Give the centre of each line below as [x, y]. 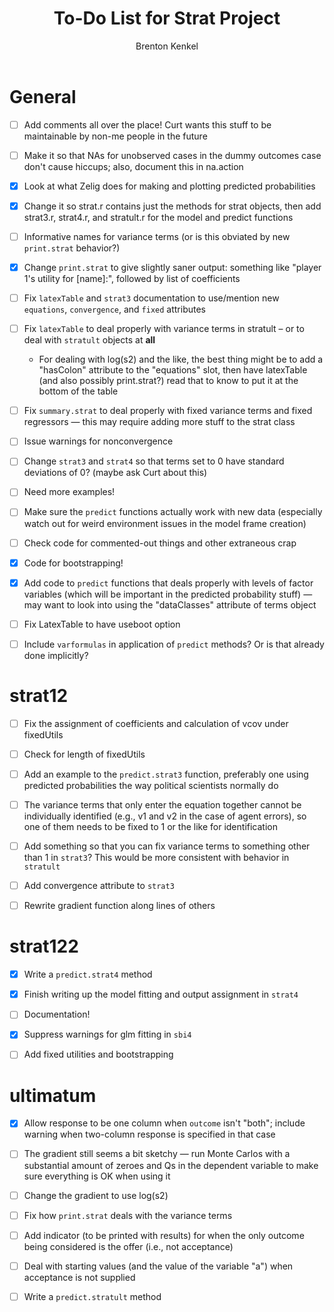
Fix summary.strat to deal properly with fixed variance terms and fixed [168, 411]
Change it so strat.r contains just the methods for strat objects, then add [172, 206]
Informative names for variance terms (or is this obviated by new [157, 236]
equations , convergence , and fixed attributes [114, 309]
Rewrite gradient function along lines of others [119, 906]
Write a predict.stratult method [92, 1296]
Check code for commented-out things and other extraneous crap [160, 543]
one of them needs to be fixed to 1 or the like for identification [150, 826]
